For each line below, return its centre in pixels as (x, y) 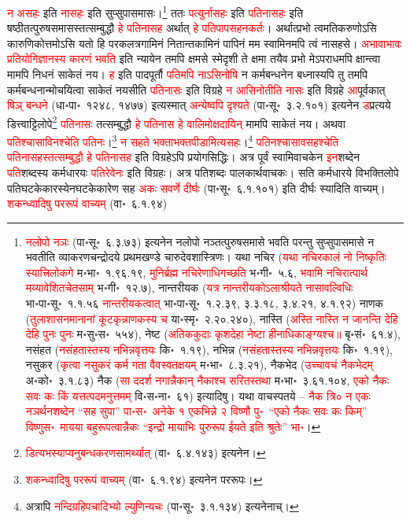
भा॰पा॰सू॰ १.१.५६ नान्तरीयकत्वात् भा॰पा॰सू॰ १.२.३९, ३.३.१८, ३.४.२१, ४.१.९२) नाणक (204, 303)
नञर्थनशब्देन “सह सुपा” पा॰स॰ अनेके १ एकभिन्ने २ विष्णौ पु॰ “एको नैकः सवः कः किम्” (196, 411)
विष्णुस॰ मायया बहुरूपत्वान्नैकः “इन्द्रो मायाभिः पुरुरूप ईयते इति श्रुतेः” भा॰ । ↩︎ (173, 426)
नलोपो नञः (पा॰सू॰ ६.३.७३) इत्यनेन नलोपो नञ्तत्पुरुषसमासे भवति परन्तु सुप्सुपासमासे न (200, 241)
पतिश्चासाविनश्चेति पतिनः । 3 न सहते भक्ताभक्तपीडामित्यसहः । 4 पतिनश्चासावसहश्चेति (173, 140)
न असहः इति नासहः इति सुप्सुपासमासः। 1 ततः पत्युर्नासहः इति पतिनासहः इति (155, 11)
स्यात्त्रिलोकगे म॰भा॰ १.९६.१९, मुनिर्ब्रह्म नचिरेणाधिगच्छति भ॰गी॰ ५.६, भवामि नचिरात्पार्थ (196, 272)
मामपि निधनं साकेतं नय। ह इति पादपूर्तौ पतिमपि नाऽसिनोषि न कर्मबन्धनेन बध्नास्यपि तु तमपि (187, 74)
